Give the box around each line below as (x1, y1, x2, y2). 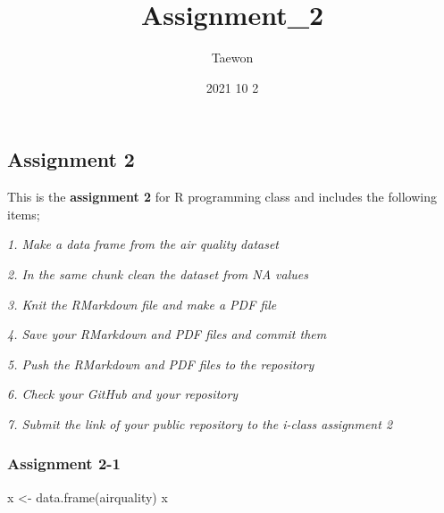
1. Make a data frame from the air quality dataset (7, 235, 280, 253)
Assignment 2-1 (7, 452, 121, 475)
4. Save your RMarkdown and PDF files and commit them (7, 325, 327, 343)
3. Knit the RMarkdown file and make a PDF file (7, 294, 277, 313)
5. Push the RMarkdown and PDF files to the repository (7, 354, 314, 373)
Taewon (211, 48, 254, 67)
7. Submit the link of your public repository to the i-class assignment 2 (7, 414, 393, 433)
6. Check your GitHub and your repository (7, 385, 239, 403)
